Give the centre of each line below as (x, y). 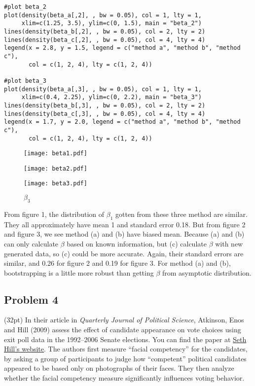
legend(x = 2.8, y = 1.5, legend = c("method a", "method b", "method (122, 48)
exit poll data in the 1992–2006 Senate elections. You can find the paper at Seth (125, 339)
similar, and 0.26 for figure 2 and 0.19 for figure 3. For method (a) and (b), (117, 263)
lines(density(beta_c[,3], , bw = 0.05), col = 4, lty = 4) (105, 114)
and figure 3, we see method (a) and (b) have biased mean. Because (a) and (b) (124, 234)
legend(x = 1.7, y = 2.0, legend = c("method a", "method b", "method (122, 122)
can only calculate (31, 243)
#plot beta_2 (25, 7)
